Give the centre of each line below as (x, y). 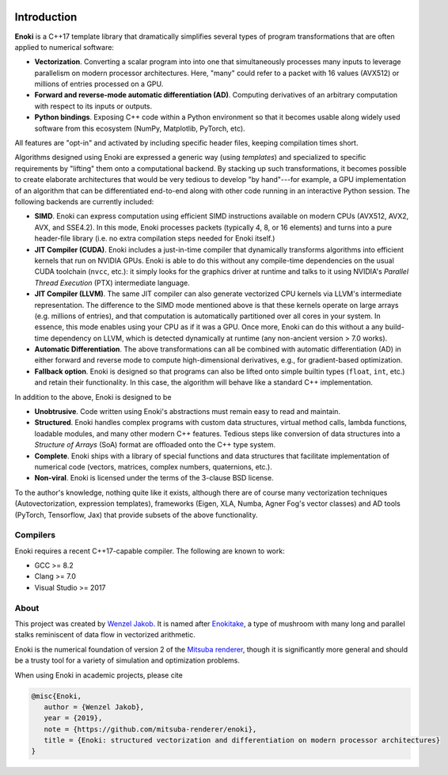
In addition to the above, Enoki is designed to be (93, 397)
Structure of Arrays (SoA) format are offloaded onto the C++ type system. (155, 445)
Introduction (46, 17)
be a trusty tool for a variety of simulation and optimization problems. (127, 660)
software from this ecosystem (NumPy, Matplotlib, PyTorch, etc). (140, 128)
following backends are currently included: (84, 201)
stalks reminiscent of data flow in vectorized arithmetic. (105, 635)
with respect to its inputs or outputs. (93, 106)
